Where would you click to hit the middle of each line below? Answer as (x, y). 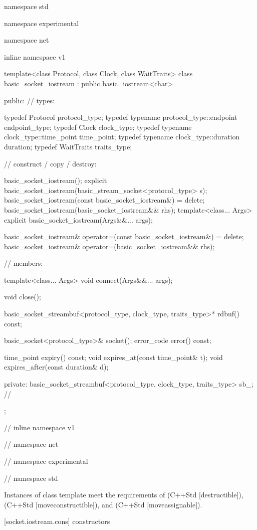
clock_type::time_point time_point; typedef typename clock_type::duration (122, 137)
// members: (24, 263)
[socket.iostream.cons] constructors (57, 521)
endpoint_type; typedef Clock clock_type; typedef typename (98, 127)
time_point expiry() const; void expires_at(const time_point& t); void (113, 357)
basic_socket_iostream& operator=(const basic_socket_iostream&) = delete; (124, 236)
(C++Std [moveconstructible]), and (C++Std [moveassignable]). (103, 504)
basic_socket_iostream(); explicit (56, 180)
